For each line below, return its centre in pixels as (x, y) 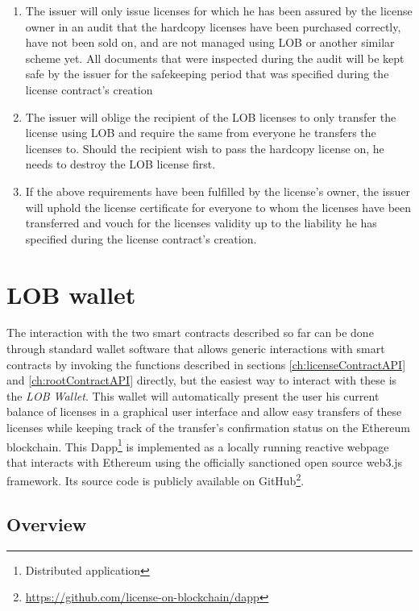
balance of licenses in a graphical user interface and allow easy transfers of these (204, 411)
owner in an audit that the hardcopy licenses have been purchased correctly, (213, 26)
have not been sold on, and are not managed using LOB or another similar (210, 42)
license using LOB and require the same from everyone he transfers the (201, 133)
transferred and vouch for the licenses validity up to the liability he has (201, 223)
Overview (47, 524)
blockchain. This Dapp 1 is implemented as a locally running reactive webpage (198, 445)
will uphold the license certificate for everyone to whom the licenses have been (218, 207)
